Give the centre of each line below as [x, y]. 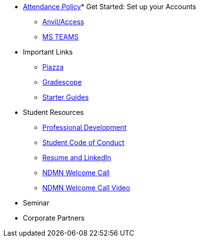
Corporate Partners [54, 218]
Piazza [53, 67]
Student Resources [53, 112]
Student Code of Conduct [83, 142]
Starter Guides [66, 97]
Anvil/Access [63, 22]
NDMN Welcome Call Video [86, 188]
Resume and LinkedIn [77, 158]
